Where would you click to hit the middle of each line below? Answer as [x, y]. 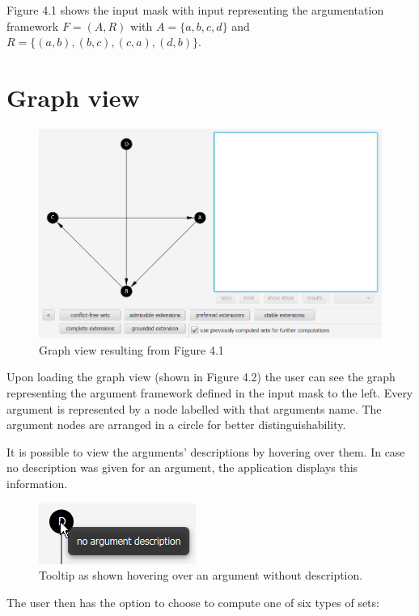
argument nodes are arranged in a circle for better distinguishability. [176, 425]
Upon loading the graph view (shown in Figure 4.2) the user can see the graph [201, 377]
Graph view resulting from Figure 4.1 [131, 349]
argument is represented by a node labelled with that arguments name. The [194, 408]
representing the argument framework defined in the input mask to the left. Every [210, 392]
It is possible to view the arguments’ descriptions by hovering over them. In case [206, 451]
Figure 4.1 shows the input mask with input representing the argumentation [195, 10]
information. [37, 483]
